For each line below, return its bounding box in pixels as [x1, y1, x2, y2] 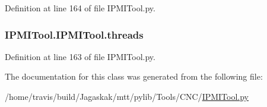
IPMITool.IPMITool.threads [5, 27, 144, 42]
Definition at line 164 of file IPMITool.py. [5, 2, 155, 14]
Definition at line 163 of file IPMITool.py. [5, 50, 155, 62]
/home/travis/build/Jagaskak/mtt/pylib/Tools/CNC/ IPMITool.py [5, 90, 249, 102]
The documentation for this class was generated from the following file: [5, 70, 263, 83]
